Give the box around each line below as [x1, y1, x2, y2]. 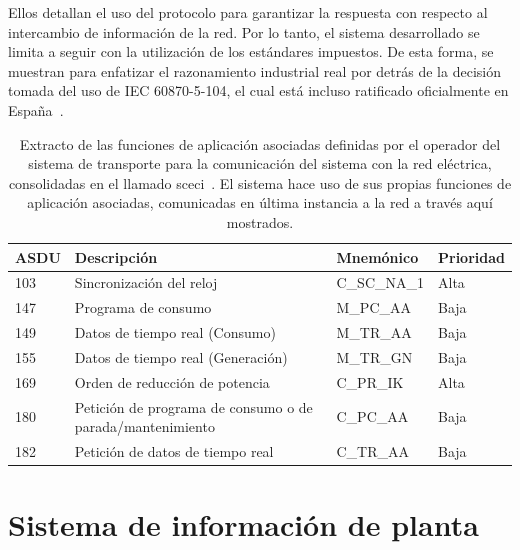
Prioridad [438, 246, 505, 267]
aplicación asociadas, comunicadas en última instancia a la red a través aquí [27, 192, 493, 213]
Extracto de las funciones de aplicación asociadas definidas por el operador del [19, 133, 501, 154]
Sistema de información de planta [8, 504, 479, 545]
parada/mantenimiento [74, 416, 215, 437]
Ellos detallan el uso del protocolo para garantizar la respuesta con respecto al [8, 2, 488, 22]
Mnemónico [336, 246, 419, 267]
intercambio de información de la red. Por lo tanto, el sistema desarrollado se [8, 21, 480, 42]
